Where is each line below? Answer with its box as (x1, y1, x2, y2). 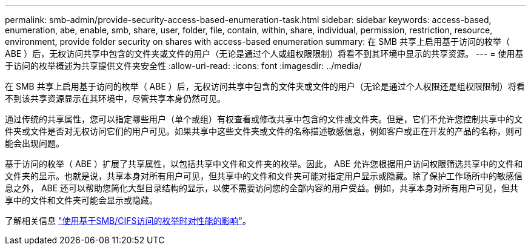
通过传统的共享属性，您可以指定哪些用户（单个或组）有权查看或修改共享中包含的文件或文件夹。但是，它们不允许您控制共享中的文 (5, 114, 523, 124)
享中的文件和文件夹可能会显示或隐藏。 (5, 195, 158, 205)
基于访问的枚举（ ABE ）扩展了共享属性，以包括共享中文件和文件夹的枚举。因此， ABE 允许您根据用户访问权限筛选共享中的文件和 (5, 159, 523, 169)
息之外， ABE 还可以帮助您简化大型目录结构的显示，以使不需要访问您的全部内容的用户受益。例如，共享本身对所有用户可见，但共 (5, 183, 519, 193)
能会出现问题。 (5, 138, 64, 148)
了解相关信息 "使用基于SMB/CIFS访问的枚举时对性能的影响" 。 (5, 215, 252, 226)
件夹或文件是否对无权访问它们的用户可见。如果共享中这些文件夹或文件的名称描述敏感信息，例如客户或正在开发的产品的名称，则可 (5, 126, 523, 136)
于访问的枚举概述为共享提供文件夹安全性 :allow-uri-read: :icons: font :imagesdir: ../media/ (5, 61, 362, 71)
